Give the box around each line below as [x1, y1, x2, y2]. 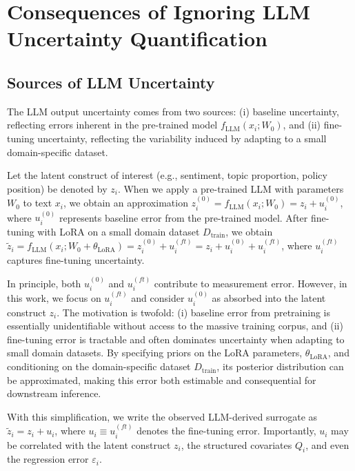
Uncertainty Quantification [7, 24, 267, 52]
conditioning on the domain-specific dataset [7, 359, 191, 374]
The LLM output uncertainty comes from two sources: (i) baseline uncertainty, [7, 104, 339, 118]
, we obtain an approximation [63, 195, 188, 210]
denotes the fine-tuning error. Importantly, [136, 423, 316, 438]
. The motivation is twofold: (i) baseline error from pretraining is [57, 305, 331, 319]
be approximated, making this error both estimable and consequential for [7, 372, 316, 387]
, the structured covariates [181, 437, 292, 452]
